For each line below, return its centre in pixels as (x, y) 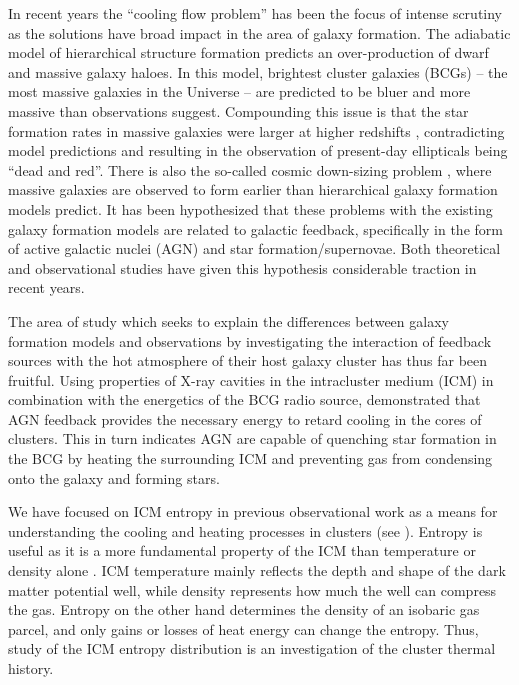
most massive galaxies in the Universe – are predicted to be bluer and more (239, 91)
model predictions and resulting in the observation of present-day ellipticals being (258, 150)
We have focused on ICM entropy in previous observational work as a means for (253, 511)
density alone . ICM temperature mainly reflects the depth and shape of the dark (257, 570)
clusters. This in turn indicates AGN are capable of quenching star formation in (252, 438)
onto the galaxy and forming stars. (114, 477)
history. (31, 668)
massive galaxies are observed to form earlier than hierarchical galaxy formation (253, 189)
